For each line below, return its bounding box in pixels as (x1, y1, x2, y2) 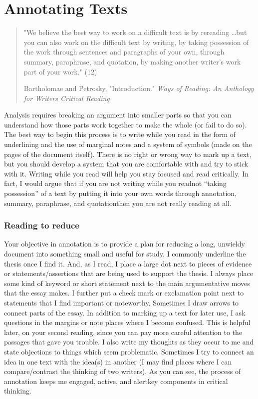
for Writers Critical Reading (23, 92, 110, 103)
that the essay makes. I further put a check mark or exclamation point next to (4, 287, 244, 298)
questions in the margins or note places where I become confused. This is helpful (4, 317, 251, 327)
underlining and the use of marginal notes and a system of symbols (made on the (4, 139, 252, 149)
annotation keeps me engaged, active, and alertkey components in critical (4, 375, 228, 386)
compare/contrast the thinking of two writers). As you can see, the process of (4, 366, 241, 376)
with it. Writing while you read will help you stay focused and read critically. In (4, 168, 249, 178)
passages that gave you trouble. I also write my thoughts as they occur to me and (4, 336, 254, 347)
